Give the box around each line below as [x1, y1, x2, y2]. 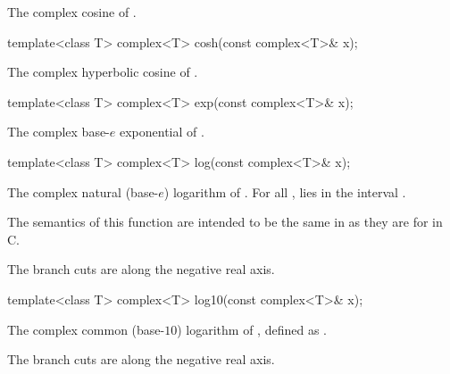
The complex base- [7, 122, 110, 141]
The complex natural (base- [7, 182, 159, 201]
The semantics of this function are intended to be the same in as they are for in [7, 212, 443, 231]
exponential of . [119, 122, 204, 141]
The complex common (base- [7, 320, 165, 338]
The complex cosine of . [7, 3, 137, 21]
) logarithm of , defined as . [177, 320, 327, 338]
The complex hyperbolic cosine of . [7, 62, 198, 81]
